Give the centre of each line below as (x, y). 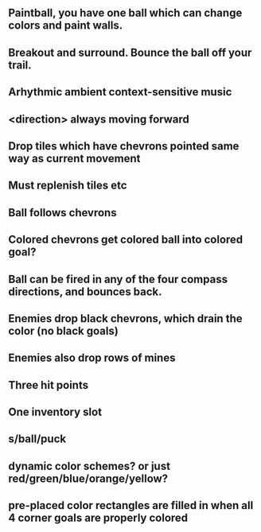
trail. (20, 65)
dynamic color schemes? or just (90, 466)
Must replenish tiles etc (68, 186)
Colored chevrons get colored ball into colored (126, 240)
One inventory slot (55, 412)
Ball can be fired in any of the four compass (118, 279)
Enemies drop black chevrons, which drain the (125, 318)
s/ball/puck (37, 439)
